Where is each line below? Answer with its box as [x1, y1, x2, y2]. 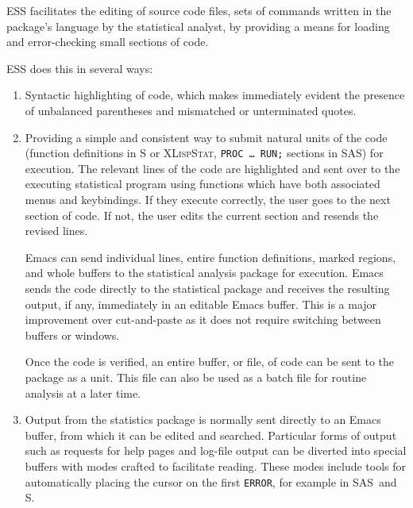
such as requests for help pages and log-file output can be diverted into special [25, 442, 407, 459]
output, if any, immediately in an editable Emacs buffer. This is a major [25, 295, 377, 312]
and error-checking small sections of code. [6, 33, 209, 50]
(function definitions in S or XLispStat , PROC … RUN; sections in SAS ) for [25, 144, 384, 161]
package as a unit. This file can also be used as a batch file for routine [25, 368, 367, 385]
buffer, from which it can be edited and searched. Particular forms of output [25, 426, 397, 443]
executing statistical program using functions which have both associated [25, 175, 380, 192]
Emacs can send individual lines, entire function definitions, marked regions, [25, 248, 396, 265]
